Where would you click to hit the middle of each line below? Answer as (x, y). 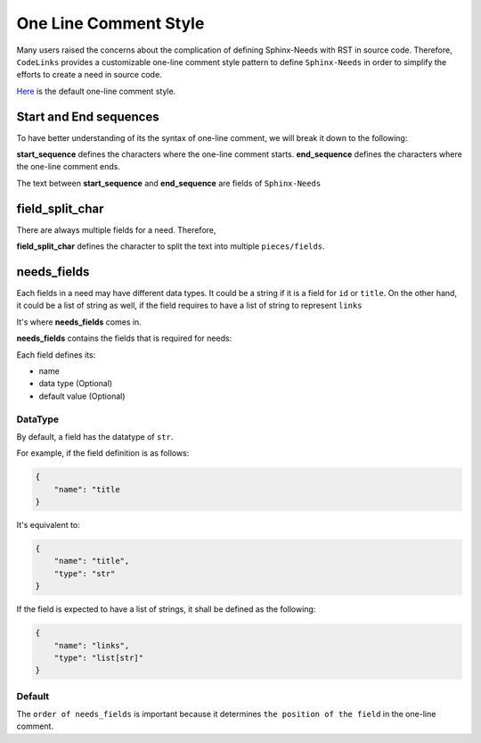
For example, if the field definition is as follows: (103, 453)
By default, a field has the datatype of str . (95, 436)
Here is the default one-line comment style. (96, 91)
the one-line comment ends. (68, 167)
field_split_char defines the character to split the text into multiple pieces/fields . (171, 246)
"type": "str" (85, 574)
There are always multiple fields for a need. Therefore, (116, 230)
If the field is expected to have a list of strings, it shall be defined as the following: (166, 609)
